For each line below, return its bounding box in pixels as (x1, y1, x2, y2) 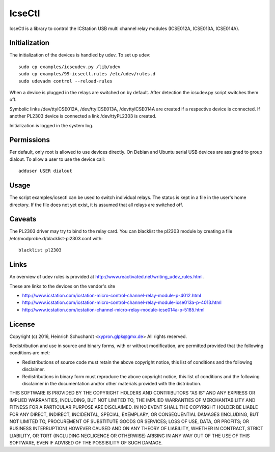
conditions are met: (9, 350, 50, 356)
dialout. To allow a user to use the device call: (9, 156, 105, 162)
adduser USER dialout (18, 168, 72, 174)
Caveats (9, 215, 37, 223)
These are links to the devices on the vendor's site (9, 283, 116, 289)
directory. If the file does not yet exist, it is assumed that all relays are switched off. (9, 202, 183, 208)
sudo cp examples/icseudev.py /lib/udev (18, 64, 121, 70)
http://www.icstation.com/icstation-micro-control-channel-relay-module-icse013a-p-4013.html (22, 299, 222, 305)
